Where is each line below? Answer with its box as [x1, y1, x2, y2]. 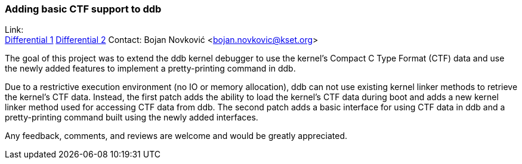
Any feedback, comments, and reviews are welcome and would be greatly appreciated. [5, 131, 347, 141]
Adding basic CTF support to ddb [5, 3, 162, 15]
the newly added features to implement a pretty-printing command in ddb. [5, 63, 296, 74]
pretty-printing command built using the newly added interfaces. [5, 112, 258, 123]
